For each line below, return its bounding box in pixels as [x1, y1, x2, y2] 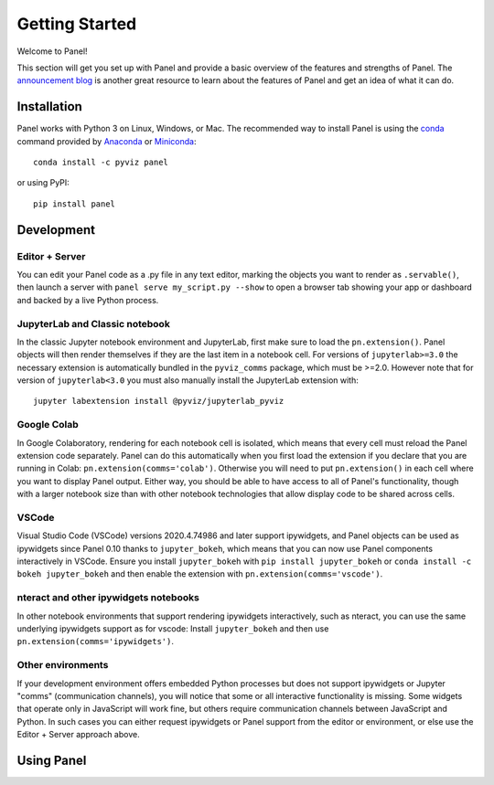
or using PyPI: [16, 177, 70, 188]
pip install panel [33, 198, 116, 209]
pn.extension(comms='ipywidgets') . [16, 636, 174, 647]
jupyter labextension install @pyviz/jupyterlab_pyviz [33, 396, 285, 407]
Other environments [16, 659, 109, 672]
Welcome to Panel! [16, 46, 88, 57]
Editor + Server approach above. [16, 729, 141, 740]
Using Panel [16, 752, 87, 768]
